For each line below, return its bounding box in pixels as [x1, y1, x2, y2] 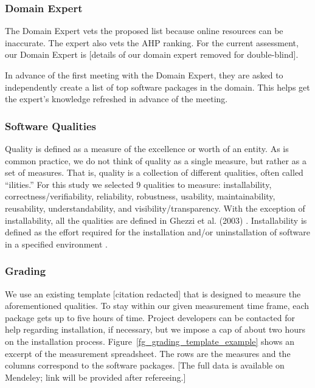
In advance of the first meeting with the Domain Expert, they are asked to [5, 69, 283, 81]
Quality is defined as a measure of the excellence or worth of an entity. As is [5, 142, 289, 154]
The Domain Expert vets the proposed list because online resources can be [5, 24, 283, 37]
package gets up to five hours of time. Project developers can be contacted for [5, 311, 295, 324]
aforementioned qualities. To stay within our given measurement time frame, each [5, 299, 310, 312]
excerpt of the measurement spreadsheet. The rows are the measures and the [5, 347, 291, 359]
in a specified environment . [5, 237, 108, 250]
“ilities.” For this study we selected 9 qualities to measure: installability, [5, 178, 272, 190]
